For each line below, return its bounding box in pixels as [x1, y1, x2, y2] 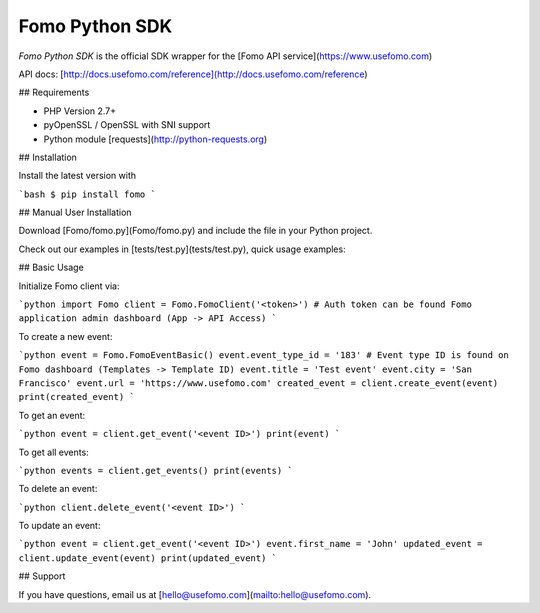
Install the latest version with [18, 170, 137, 182]
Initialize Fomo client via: [18, 280, 120, 292]
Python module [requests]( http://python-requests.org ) [43, 133, 268, 145]
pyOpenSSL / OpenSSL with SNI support [43, 119, 211, 131]
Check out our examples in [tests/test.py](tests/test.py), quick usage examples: [18, 243, 346, 255]
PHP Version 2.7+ [43, 105, 117, 117]
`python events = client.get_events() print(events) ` [18, 465, 294, 476]
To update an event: [18, 520, 101, 532]
